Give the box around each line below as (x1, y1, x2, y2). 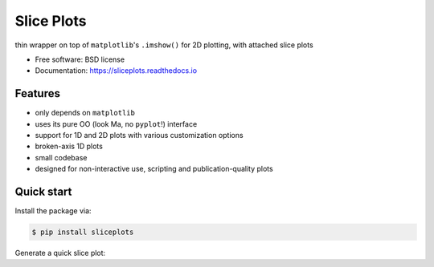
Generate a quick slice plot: (14, 249, 106, 258)
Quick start (14, 185, 72, 198)
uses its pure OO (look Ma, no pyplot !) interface (35, 119, 198, 128)
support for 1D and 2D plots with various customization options (35, 131, 244, 140)
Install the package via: (14, 206, 92, 216)
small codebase (35, 152, 88, 162)
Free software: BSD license (35, 55, 125, 64)
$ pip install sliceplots (31, 228, 134, 237)
